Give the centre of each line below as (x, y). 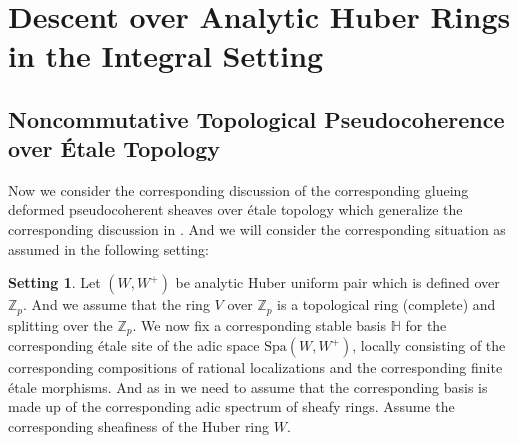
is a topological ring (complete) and (386, 304)
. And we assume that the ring (116, 304)
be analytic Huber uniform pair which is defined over (337, 282)
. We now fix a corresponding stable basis (259, 324)
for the (426, 324)
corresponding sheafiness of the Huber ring (139, 425)
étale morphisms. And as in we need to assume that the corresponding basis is (248, 386)
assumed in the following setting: (108, 248)
